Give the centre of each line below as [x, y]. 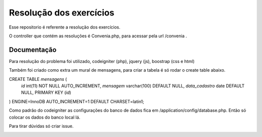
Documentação [33, 50]
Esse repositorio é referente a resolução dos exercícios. [65, 27]
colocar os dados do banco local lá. [45, 117]
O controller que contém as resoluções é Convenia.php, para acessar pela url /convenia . [98, 36]
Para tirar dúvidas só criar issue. [41, 126]
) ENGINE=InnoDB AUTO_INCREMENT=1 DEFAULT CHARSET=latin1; [77, 101]
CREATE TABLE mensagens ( [38, 79]
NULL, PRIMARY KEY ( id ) [46, 92]
